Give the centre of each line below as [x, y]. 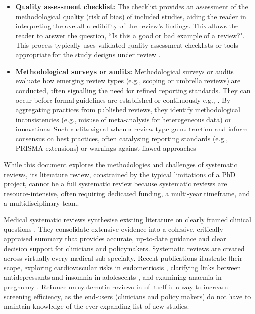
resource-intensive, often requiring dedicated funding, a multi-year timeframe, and [127, 193]
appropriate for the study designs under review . [88, 54]
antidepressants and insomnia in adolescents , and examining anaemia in [113, 277]
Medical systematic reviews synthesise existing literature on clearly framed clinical [127, 219]
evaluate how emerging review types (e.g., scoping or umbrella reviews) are [128, 81]
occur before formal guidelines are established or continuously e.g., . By [123, 100]
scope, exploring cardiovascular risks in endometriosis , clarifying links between [123, 267]
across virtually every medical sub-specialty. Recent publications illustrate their [123, 258]
